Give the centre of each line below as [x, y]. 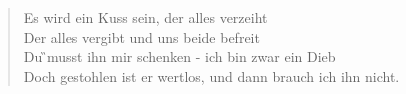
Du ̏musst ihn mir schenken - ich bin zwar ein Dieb [179, 56]
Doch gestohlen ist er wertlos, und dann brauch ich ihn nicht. [211, 75]
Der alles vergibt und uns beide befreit [141, 36]
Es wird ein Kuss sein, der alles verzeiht [145, 17]
